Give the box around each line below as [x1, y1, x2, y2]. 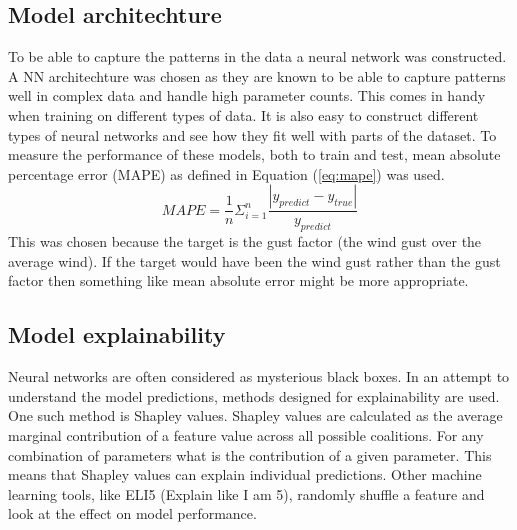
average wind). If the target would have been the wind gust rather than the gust [8, 250, 501, 271]
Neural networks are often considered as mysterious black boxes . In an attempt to [8, 366, 510, 387]
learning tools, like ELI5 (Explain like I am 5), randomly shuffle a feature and [8, 483, 485, 504]
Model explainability [8, 319, 226, 350]
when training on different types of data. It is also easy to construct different [8, 104, 479, 125]
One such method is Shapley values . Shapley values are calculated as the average [8, 405, 503, 426]
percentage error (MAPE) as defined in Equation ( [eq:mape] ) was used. [8, 163, 445, 184]
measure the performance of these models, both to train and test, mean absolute [8, 144, 501, 165]
